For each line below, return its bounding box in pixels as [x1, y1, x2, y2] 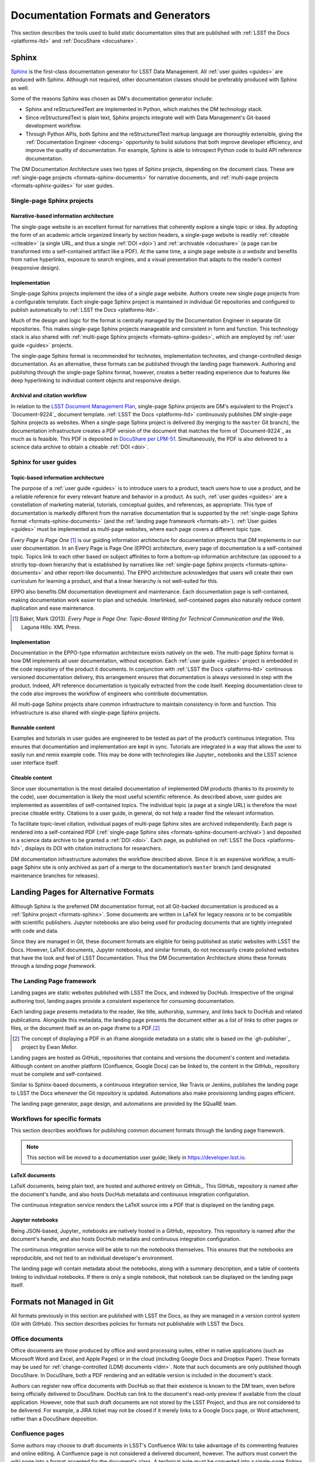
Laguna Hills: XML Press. [21, 623, 81, 630]
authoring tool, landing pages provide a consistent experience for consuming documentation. [10, 997, 236, 1004]
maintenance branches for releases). [10, 872, 99, 879]
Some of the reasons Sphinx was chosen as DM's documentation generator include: [10, 95, 213, 102]
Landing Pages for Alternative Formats [10, 887, 155, 897]
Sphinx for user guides [10, 458, 77, 466]
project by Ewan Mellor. [21, 1043, 78, 1050]
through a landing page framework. [10, 963, 96, 970]
